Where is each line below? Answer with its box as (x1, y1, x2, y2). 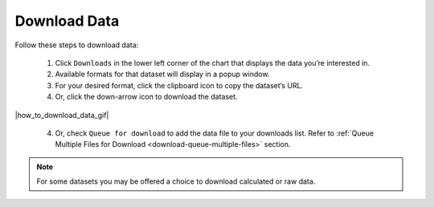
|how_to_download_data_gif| (14, 110, 109, 120)
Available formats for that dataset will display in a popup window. (55, 69, 270, 79)
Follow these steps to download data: (14, 40, 139, 50)
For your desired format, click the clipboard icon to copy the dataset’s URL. (55, 80, 304, 90)
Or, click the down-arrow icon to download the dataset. (55, 92, 238, 102)
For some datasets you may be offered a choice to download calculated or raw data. (36, 177, 316, 186)
